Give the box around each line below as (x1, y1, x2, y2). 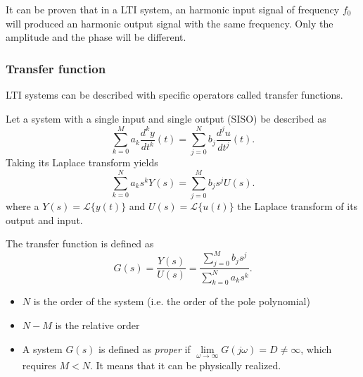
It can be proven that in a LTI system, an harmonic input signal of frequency (6, 2, 340, 16)
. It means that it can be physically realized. (89, 357, 281, 372)
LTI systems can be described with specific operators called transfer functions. (6, 87, 343, 101)
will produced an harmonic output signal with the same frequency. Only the (6, 16, 333, 30)
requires (22, 357, 56, 372)
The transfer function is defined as (6, 236, 154, 251)
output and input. (6, 212, 83, 227)
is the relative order (55, 318, 140, 333)
